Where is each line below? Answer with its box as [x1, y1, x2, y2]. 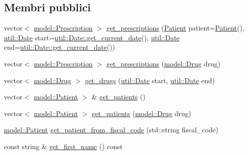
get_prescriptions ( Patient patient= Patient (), [106, 23, 245, 33]
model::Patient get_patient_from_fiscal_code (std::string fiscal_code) [4, 124, 218, 135]
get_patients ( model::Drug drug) [91, 108, 191, 118]
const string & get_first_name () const [4, 141, 123, 151]
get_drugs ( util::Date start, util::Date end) [85, 75, 215, 85]
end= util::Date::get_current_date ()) [4, 42, 115, 52]
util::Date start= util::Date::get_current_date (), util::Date [4, 32, 180, 42]
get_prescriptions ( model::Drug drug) [106, 58, 220, 68]
